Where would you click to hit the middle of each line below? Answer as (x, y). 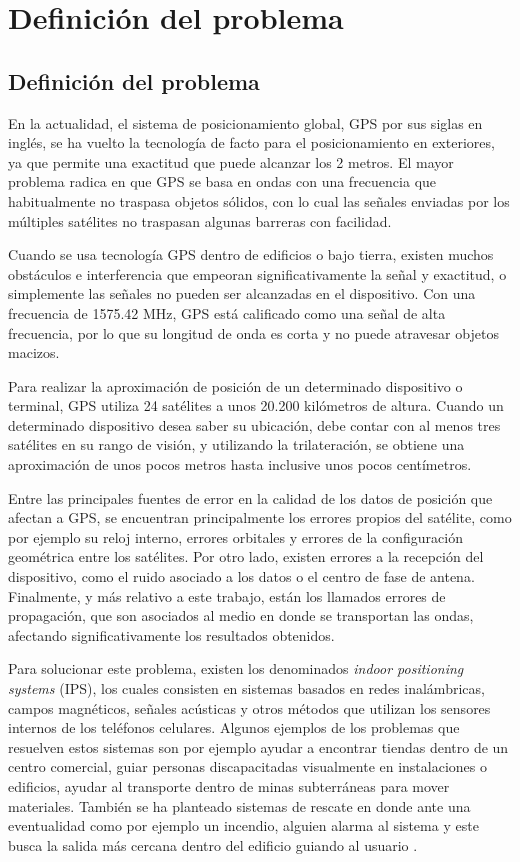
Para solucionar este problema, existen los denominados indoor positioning (236, 668)
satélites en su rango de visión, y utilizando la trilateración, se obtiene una (236, 444)
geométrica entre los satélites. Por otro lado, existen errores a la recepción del (246, 556)
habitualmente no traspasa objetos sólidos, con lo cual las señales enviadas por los (259, 200)
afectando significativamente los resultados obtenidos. (171, 634)
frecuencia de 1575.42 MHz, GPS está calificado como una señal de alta (227, 312)
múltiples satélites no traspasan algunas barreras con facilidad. (200, 220)
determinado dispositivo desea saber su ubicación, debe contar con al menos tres (254, 424)
